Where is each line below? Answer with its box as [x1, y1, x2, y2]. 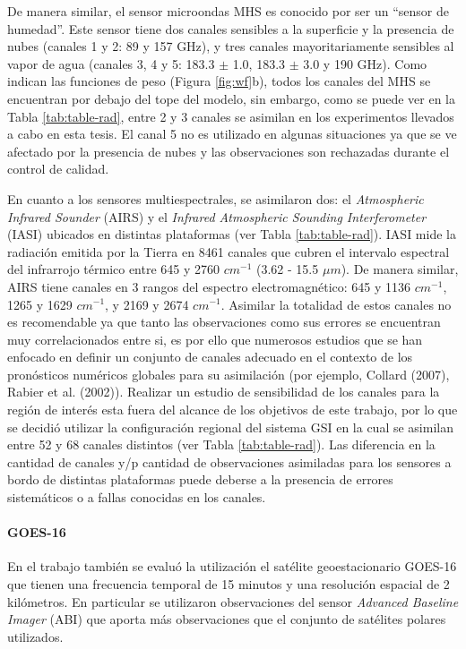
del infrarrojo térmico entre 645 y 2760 [7, 260, 220, 278]
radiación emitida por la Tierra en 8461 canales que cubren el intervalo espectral [7, 242, 450, 260]
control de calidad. [7, 159, 109, 178]
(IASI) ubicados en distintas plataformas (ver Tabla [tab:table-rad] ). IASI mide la [7, 225, 456, 243]
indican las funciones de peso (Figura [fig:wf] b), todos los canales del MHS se [7, 72, 431, 90]
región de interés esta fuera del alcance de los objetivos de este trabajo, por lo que [7, 400, 458, 419]
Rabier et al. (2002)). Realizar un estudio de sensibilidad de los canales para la [7, 382, 440, 401]
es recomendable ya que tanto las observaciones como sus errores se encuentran [7, 312, 441, 331]
